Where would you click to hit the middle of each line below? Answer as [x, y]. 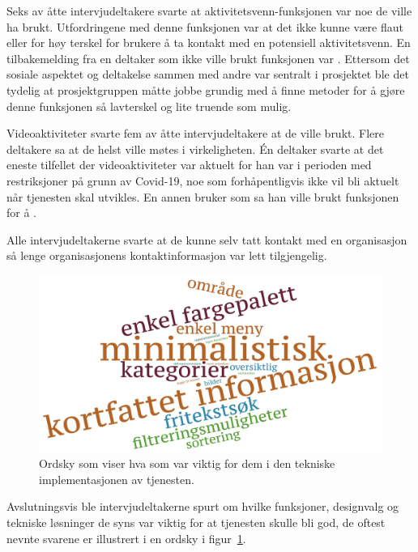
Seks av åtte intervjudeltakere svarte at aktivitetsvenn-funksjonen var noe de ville [209, 11]
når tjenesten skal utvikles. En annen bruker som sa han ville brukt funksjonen [203, 196]
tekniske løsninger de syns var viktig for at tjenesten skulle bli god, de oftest [196, 522]
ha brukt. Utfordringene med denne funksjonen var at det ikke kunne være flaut [205, 26]
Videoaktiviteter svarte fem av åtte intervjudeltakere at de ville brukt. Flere [196, 133]
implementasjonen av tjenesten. [117, 479]
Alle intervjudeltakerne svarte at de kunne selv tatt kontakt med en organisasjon [207, 239]
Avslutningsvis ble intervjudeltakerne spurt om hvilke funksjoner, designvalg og [203, 506]
